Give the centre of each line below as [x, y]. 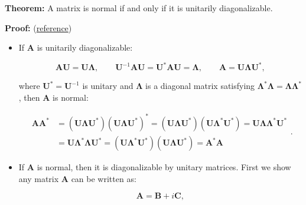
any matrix [39, 178]
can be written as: [104, 178]
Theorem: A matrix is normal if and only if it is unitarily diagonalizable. [139, 8]
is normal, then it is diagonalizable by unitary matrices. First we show [164, 167]
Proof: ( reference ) [38, 27]
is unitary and [108, 86]
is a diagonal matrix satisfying [200, 86]
